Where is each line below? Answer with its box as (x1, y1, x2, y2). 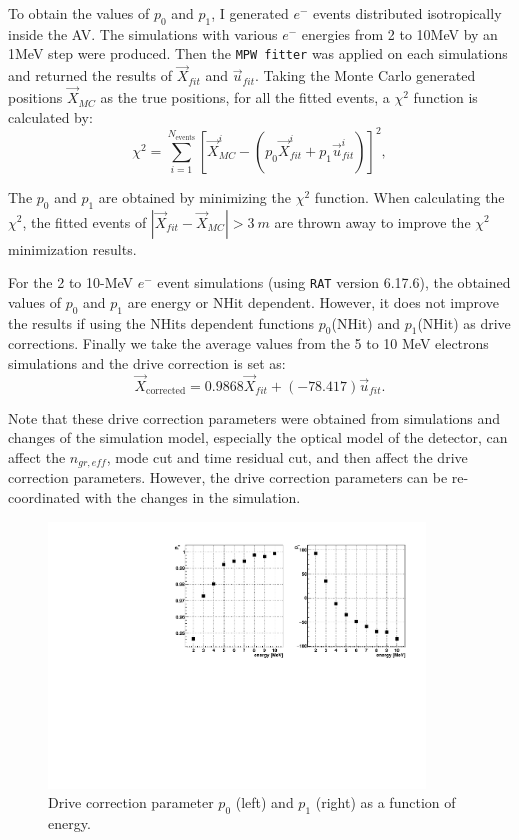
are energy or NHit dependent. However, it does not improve (127, 291, 499, 312)
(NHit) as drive (417, 312, 511, 333)
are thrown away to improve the (274, 211, 471, 232)
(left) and (235, 792, 294, 813)
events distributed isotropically (312, 3, 502, 23)
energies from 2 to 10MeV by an (301, 23, 498, 44)
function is (413, 87, 478, 108)
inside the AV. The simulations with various (8, 23, 278, 44)
